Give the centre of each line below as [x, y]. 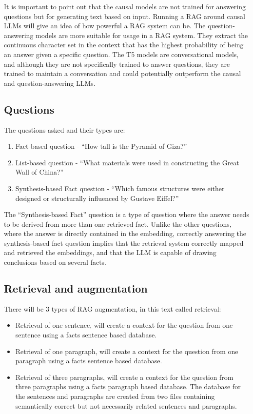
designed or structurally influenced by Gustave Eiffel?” [97, 198]
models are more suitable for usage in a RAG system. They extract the [142, 35]
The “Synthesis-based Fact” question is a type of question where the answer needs [126, 214]
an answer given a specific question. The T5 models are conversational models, [121, 54]
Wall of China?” [39, 172]
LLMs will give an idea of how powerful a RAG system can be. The [105, 26]
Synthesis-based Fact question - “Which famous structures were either [120, 188]
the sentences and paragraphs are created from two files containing [115, 396]
